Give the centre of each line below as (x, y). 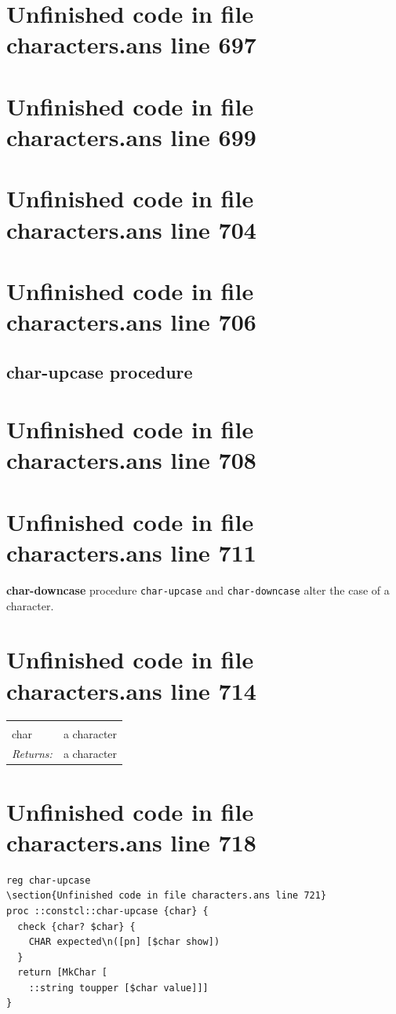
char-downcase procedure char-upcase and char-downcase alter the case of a (198, 589)
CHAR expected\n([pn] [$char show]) (124, 942)
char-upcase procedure (100, 371)
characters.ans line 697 (131, 44)
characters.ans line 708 (131, 460)
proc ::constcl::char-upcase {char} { (107, 911)
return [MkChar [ (62, 973)
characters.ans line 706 (131, 322)
